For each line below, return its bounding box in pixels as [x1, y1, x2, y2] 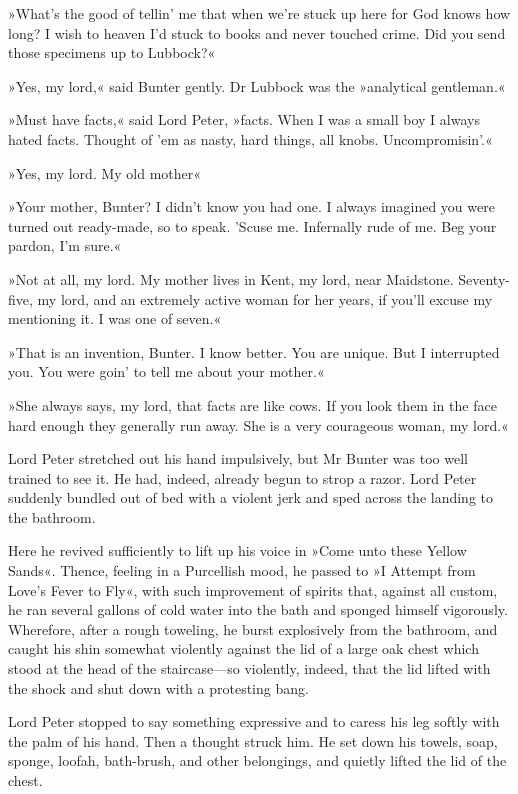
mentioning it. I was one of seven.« [8, 308, 222, 329]
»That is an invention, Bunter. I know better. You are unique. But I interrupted [8, 341, 500, 362]
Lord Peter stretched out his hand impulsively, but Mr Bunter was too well [8, 448, 468, 469]
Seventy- [458, 268, 510, 289]
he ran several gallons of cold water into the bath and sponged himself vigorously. [8, 599, 508, 620]
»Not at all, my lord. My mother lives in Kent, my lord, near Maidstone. [8, 268, 454, 289]
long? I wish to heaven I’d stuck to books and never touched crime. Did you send [8, 22, 506, 43]
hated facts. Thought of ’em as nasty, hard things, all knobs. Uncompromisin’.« [8, 128, 493, 149]
